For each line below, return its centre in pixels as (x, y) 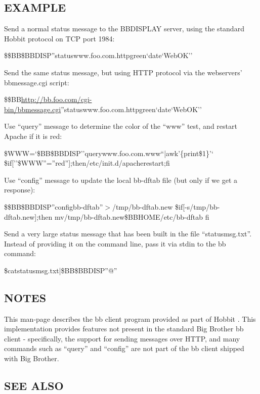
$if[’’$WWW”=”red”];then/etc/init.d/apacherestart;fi (87, 163)
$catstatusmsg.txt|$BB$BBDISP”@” (61, 270)
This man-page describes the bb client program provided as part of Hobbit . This (130, 318)
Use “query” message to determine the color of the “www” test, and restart (121, 126)
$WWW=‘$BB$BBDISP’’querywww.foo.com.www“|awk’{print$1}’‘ (109, 153)
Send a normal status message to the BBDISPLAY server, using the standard (124, 29)
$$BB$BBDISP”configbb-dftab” (54, 206)
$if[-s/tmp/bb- (197, 206)
